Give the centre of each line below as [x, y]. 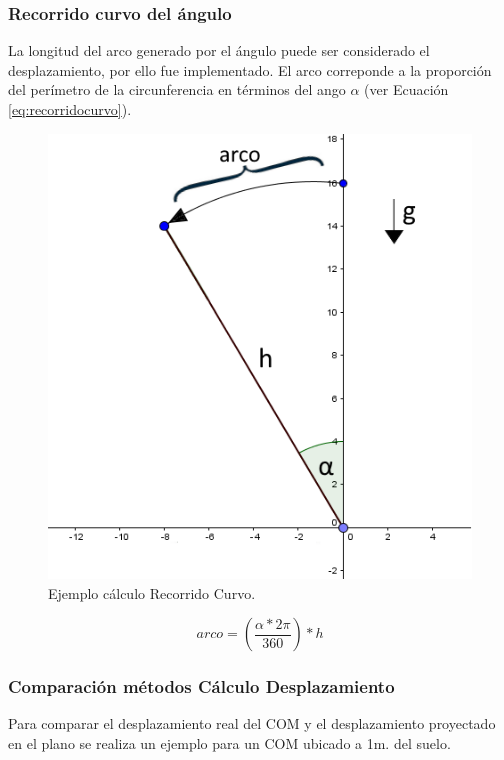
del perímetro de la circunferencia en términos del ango [177, 89]
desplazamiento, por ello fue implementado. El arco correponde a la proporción [250, 69]
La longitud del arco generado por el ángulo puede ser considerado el [219, 50]
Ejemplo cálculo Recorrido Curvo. [152, 592]
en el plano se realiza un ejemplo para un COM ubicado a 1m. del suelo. [229, 742]
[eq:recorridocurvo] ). [70, 109]
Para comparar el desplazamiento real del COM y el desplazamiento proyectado [252, 723]
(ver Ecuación [406, 89]
